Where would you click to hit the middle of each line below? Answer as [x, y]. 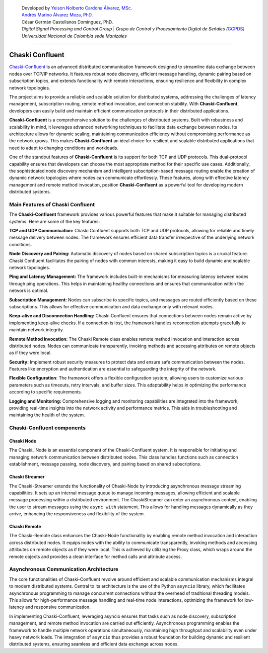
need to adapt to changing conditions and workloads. [64, 148]
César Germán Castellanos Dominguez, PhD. [67, 22]
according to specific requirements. [46, 392]
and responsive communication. [58, 607]
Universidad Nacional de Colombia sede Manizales [74, 36]
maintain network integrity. [36, 330]
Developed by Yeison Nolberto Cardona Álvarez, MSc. [77, 8]
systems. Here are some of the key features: [55, 221]
